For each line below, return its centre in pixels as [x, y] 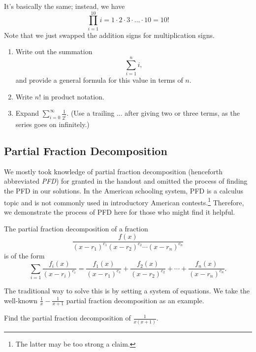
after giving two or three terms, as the [182, 113]
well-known [21, 300]
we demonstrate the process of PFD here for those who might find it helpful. [120, 211]
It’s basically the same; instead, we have [64, 6]
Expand [27, 113]
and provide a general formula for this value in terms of [99, 80]
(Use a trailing [93, 113]
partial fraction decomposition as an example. [135, 300]
